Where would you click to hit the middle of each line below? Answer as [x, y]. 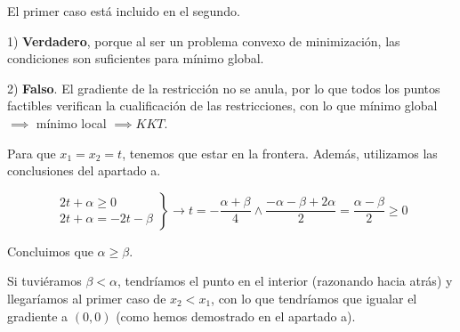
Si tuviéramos [44, 281]
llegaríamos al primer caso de [87, 298]
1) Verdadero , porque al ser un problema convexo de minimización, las [204, 40]
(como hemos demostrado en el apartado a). [236, 316]
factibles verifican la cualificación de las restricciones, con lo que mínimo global [222, 105]
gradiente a [38, 316]
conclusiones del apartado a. [84, 170]
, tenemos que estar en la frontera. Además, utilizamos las [280, 153]
